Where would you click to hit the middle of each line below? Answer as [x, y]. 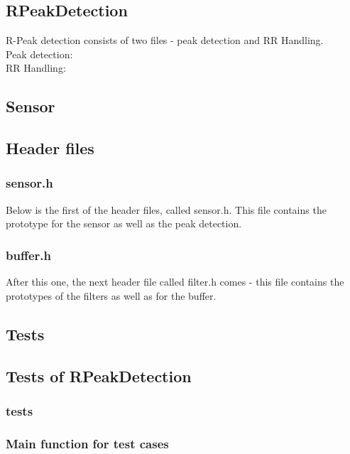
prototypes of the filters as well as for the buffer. [111, 295]
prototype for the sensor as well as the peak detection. [124, 223]
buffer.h [28, 255]
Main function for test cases [87, 443]
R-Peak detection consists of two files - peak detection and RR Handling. [165, 40]
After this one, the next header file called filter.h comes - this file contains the [175, 282]
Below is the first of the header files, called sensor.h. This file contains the [166, 209]
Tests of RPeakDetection [99, 375]
